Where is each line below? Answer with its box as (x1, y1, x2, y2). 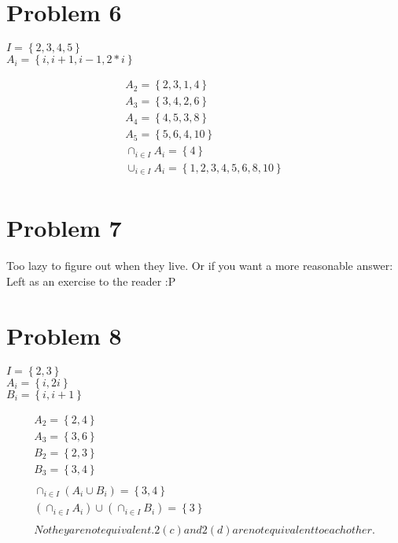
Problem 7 (6, 212, 122, 244)
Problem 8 (6, 319, 122, 351)
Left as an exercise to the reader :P (6, 272, 176, 289)
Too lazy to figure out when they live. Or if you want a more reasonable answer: (6, 257, 393, 274)
